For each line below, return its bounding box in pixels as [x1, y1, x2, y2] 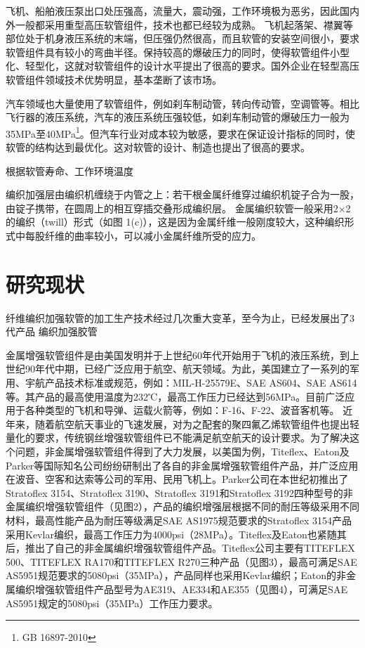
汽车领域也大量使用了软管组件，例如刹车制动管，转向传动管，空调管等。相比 [6, 96, 359, 110]
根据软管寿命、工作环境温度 [6, 163, 133, 178]
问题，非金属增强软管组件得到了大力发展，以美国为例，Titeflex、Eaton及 [15, 444, 350, 459]
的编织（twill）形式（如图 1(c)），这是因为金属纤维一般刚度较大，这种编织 [6, 214, 345, 229]
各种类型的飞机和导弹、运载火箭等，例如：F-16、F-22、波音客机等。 [25, 403, 340, 417]
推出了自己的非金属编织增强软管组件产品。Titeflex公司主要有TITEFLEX [25, 540, 355, 555]
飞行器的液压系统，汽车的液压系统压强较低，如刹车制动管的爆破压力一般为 [6, 110, 350, 124]
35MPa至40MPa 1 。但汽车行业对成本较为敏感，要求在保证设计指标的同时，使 [6, 124, 355, 141]
